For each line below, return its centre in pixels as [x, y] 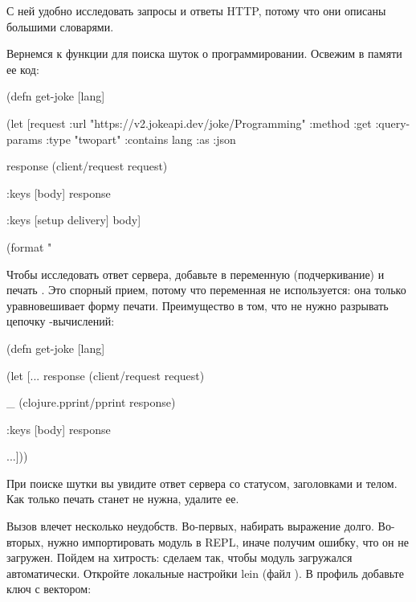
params [24, 139]
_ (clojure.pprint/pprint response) [91, 402]
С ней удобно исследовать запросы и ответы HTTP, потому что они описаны [196, 10]
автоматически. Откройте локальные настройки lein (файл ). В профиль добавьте [205, 573]
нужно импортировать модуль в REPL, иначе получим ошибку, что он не [228, 541]
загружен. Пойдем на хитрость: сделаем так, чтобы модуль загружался [179, 557]
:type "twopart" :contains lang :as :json [141, 139]
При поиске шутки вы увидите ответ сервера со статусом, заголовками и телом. [202, 483]
